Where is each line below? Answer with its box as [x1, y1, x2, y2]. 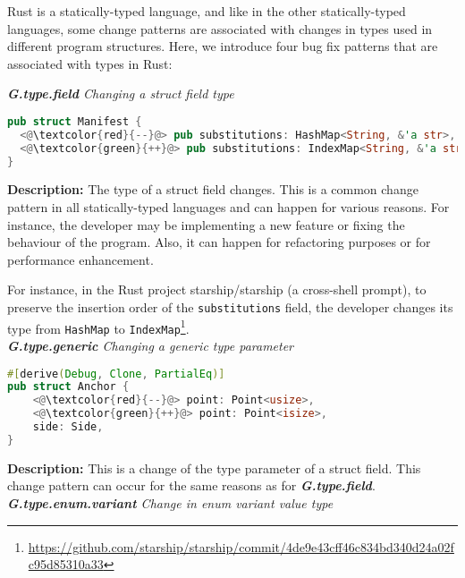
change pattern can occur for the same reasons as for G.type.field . [7, 476, 376, 495]
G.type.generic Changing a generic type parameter [7, 336, 294, 354]
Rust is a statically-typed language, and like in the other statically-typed [7, 2, 406, 20]
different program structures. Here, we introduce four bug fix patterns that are [7, 37, 438, 55]
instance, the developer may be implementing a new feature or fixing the [7, 215, 405, 234]
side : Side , [32, 421, 104, 434]
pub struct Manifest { [7, 115, 142, 128]
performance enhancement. [7, 250, 154, 268]
